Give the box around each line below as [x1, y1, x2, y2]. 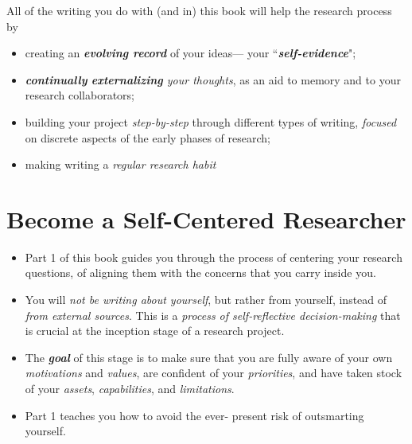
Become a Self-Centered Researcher [6, 202, 406, 235]
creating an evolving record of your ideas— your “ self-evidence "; [25, 45, 356, 61]
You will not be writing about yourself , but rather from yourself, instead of [25, 291, 387, 308]
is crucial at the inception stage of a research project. [25, 322, 285, 339]
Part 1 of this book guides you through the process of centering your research [25, 248, 402, 265]
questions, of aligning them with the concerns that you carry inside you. [25, 264, 376, 281]
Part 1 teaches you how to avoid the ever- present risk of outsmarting [25, 407, 364, 423]
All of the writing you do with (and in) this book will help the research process [6, 2, 392, 18]
